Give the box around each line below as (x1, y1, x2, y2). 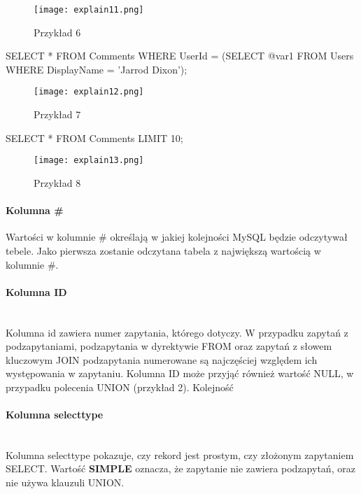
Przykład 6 (34, 24, 81, 39)
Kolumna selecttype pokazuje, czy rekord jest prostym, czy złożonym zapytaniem (6, 447, 354, 462)
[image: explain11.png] (34, 5, 144, 15)
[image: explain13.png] (34, 155, 144, 166)
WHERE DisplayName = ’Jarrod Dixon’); (6, 62, 187, 76)
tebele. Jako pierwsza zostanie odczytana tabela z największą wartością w (6, 243, 321, 257)
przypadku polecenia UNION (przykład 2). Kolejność (6, 379, 234, 394)
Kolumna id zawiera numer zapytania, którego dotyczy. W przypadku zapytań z (6, 325, 348, 339)
